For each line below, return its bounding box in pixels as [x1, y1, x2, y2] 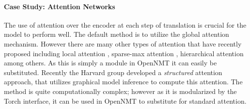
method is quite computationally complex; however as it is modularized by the [4, 86, 237, 96]
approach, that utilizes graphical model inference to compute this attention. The [4, 77, 243, 87]
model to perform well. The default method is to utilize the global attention [4, 29, 229, 39]
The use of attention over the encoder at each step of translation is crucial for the [4, 19, 247, 30]
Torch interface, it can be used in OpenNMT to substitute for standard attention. [4, 95, 247, 106]
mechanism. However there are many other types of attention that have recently [4, 38, 242, 48]
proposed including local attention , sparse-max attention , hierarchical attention [4, 48, 244, 58]
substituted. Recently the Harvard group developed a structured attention [4, 67, 222, 77]
